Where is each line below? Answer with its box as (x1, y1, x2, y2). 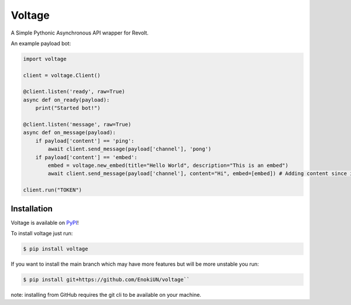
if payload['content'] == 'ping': (35, 138, 135, 144)
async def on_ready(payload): (23, 97, 110, 103)
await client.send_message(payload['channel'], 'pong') (47, 146, 212, 152)
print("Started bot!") (35, 105, 101, 111)
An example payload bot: (11, 40, 71, 47)
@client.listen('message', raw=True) (23, 121, 132, 128)
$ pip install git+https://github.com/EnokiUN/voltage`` (23, 276, 190, 283)
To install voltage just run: (11, 230, 73, 237)
